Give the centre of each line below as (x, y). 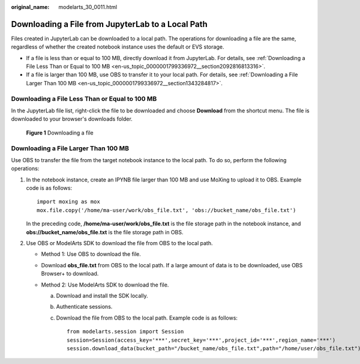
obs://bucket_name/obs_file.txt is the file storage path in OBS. (105, 232)
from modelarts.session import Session (125, 332)
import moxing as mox (68, 202)
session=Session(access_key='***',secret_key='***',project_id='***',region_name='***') (201, 340)
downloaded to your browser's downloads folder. (72, 119)
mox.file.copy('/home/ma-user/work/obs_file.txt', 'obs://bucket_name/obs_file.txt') (166, 210)
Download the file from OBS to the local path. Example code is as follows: (147, 318)
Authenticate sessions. (84, 307)
